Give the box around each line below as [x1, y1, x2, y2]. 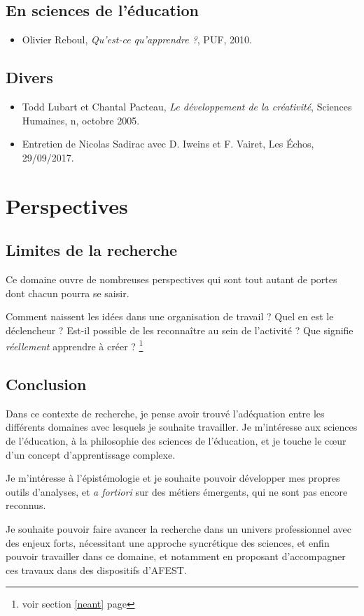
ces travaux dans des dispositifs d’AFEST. [6, 562, 187, 577]
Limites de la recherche [6, 239, 178, 261]
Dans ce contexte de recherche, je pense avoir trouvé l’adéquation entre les [6, 406, 325, 420]
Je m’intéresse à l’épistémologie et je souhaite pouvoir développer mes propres [6, 471, 340, 485]
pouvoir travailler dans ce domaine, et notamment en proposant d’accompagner [6, 549, 346, 564]
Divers [6, 66, 53, 88]
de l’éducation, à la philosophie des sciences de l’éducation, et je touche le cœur [6, 433, 346, 447]
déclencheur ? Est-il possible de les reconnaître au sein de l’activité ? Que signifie [6, 322, 353, 337]
